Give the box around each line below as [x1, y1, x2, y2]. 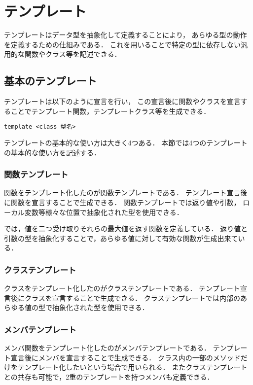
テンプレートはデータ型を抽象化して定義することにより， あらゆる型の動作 [4, 30, 247, 40]
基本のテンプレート [4, 73, 97, 88]
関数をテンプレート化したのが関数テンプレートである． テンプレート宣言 [4, 187, 241, 198]
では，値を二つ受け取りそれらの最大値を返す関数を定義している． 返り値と [4, 223, 248, 234]
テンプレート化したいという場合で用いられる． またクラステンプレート [17, 362, 248, 372]
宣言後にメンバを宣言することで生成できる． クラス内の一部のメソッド [10, 352, 241, 362]
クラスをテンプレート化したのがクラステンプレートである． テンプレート [4, 283, 240, 293]
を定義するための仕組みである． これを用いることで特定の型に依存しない [4, 39, 241, 49]
